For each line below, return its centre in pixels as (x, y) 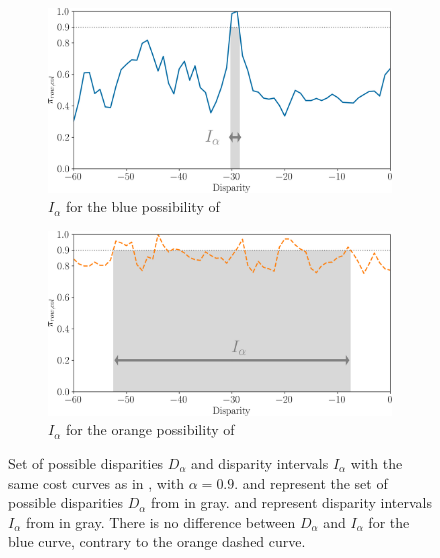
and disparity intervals (260, 462)
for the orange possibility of (150, 429)
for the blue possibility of (142, 206)
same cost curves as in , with (96, 482)
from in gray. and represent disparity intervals (291, 502)
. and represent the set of (311, 482)
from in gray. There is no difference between (160, 521)
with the (376, 462)
